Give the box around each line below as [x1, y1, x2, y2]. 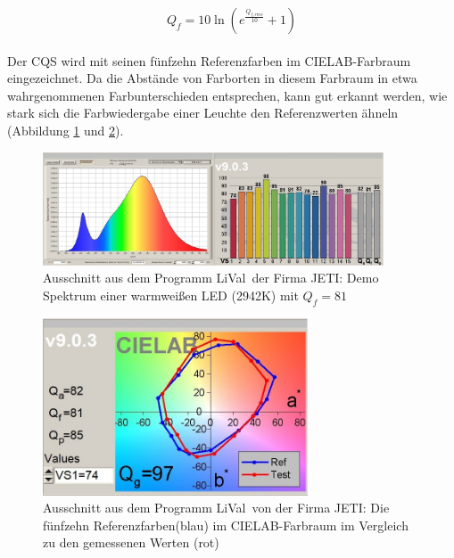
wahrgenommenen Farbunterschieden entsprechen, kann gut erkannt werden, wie [7, 86, 448, 104]
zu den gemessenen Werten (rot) [43, 533, 219, 552]
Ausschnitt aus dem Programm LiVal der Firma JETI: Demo [43, 268, 379, 287]
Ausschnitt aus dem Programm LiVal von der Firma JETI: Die [43, 498, 390, 517]
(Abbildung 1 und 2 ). [7, 120, 124, 139]
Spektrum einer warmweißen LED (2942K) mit [43, 285, 299, 304]
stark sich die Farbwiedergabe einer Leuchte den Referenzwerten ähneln [7, 103, 399, 122]
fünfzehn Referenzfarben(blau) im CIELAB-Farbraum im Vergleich [43, 515, 409, 534]
